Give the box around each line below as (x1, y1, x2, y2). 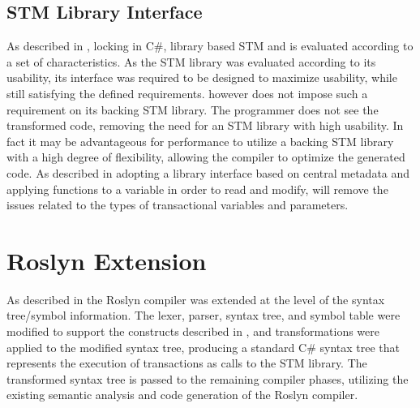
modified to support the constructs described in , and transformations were (6, 323, 379, 340)
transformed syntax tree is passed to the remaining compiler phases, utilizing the (6, 370, 409, 387)
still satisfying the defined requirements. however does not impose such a (6, 84, 368, 101)
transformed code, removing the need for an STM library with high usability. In (6, 117, 404, 134)
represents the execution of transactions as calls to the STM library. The (6, 354, 367, 371)
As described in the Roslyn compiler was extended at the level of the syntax (6, 290, 385, 307)
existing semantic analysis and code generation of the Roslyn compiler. (6, 386, 358, 403)
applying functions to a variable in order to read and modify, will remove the (6, 180, 388, 197)
